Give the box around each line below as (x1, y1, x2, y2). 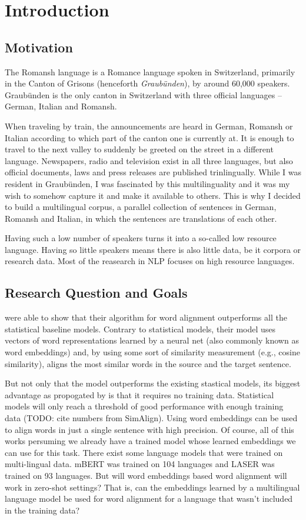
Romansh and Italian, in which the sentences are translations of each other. (5, 212, 277, 224)
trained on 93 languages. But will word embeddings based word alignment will (5, 469, 287, 481)
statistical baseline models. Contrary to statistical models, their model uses (5, 322, 276, 335)
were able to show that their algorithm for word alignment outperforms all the (5, 311, 287, 324)
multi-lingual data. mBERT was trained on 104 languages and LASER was (5, 458, 275, 470)
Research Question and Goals (5, 284, 188, 302)
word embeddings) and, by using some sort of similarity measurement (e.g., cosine (5, 346, 300, 358)
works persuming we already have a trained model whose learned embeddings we (5, 435, 296, 447)
